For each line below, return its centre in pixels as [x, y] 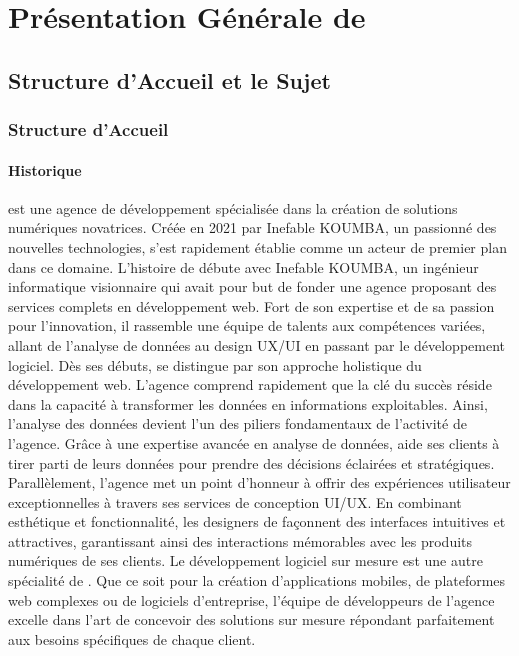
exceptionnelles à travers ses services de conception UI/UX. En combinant [235, 501]
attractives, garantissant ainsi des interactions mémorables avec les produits [240, 540]
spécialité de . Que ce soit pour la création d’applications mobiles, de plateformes [257, 580]
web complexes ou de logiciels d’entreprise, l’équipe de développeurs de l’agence [251, 599]
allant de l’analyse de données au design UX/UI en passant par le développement [257, 344]
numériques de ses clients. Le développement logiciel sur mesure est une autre [245, 560]
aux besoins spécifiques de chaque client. [132, 638]
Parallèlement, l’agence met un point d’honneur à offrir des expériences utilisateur [259, 482]
